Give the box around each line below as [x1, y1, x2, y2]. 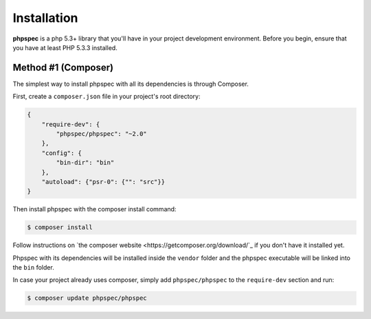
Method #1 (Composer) [12, 62, 113, 73]
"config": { [41, 149, 82, 157]
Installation [12, 10, 78, 25]
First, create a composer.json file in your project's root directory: [12, 93, 201, 101]
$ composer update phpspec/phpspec [27, 294, 147, 302]
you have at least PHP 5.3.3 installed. [12, 43, 118, 51]
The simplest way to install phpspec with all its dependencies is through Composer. [12, 80, 249, 88]
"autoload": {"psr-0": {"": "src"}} [41, 178, 165, 185]
